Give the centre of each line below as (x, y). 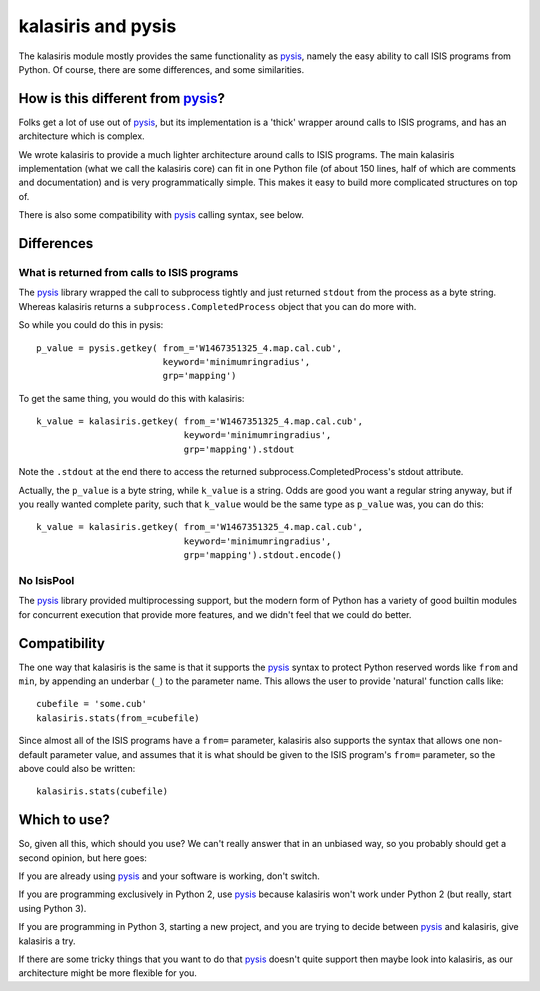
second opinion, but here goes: (82, 857)
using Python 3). (52, 908)
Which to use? (64, 820)
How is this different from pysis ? (121, 98)
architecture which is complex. (81, 136)
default (33, 754)
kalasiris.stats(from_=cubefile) (118, 718)
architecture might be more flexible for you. (107, 973)
